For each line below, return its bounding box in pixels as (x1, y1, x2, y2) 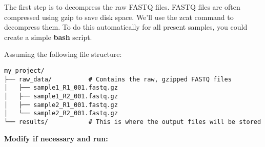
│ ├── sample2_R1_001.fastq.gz (4, 101, 118, 109)
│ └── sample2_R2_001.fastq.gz (4, 110, 118, 117)
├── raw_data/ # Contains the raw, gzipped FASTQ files (4, 75, 232, 83)
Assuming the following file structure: (4, 49, 122, 59)
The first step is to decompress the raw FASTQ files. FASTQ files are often (4, 2, 240, 12)
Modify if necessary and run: (4, 133, 108, 143)
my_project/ (4, 67, 45, 74)
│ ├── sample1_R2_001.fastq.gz (4, 92, 118, 100)
